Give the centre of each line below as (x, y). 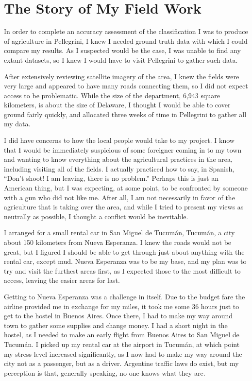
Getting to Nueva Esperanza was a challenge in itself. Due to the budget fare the (125, 296)
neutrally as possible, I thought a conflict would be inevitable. (96, 216)
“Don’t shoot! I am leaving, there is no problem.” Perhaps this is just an (111, 178)
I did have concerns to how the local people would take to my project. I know (119, 140)
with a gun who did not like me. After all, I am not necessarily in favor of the (119, 197)
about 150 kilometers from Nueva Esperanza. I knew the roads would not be (118, 242)
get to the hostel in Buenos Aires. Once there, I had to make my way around (118, 316)
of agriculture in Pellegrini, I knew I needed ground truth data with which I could (126, 41)
